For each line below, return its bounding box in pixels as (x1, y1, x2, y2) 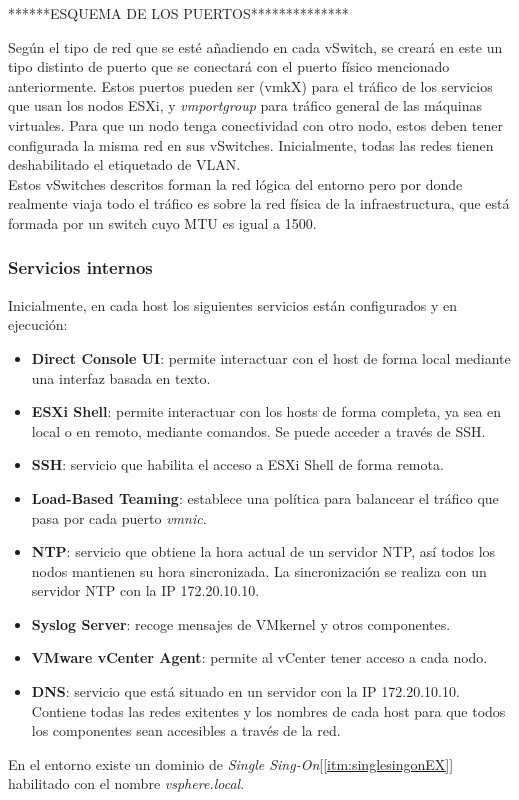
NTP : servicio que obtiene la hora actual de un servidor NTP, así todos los (31, 541, 496, 562)
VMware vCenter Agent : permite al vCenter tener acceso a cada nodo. (31, 647, 488, 668)
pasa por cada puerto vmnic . (31, 507, 207, 528)
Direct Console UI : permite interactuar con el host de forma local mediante (31, 347, 511, 368)
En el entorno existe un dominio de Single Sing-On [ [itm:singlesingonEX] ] (8, 753, 454, 774)
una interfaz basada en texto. (31, 367, 211, 388)
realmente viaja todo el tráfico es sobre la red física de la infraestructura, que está (8, 193, 510, 214)
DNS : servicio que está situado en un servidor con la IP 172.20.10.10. (31, 681, 460, 702)
